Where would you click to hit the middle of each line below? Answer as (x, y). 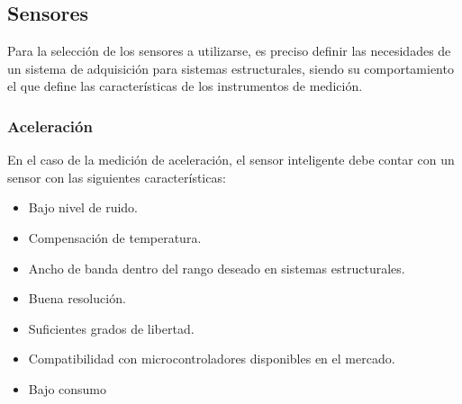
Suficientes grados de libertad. (111, 328)
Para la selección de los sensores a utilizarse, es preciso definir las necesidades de (229, 51)
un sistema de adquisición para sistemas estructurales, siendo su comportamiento (231, 68)
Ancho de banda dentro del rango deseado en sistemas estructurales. (217, 268)
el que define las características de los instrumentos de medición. (185, 86)
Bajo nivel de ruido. (83, 207)
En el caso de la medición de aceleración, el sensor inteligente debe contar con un (231, 160)
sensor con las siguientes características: (117, 177)
